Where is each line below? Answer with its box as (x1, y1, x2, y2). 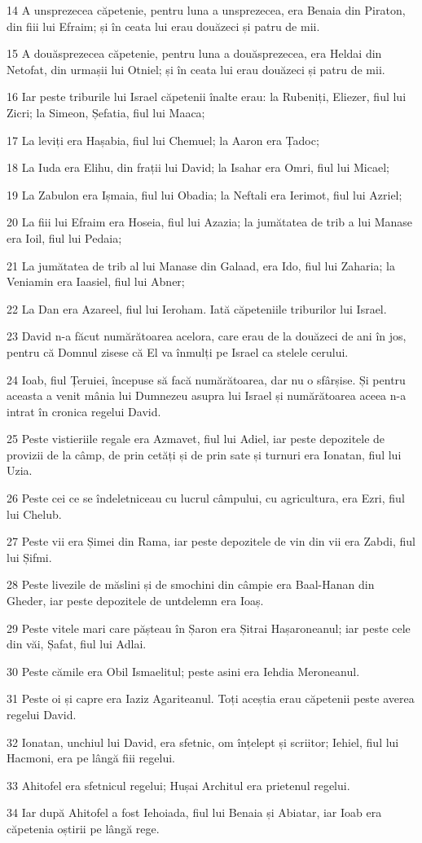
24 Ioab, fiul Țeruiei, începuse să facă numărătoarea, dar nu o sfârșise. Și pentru (7, 371, 406, 388)
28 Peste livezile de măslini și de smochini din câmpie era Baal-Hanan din (7, 576, 375, 593)
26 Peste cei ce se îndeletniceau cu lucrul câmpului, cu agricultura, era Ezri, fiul (7, 490, 405, 507)
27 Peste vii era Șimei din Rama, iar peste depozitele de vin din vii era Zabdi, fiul (7, 533, 415, 550)
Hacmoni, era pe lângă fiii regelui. (7, 749, 175, 766)
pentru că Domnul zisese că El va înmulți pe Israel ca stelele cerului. (7, 343, 349, 360)
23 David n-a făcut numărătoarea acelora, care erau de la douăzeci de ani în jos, (7, 327, 407, 345)
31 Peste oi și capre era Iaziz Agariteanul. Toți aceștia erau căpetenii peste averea (7, 690, 415, 707)
